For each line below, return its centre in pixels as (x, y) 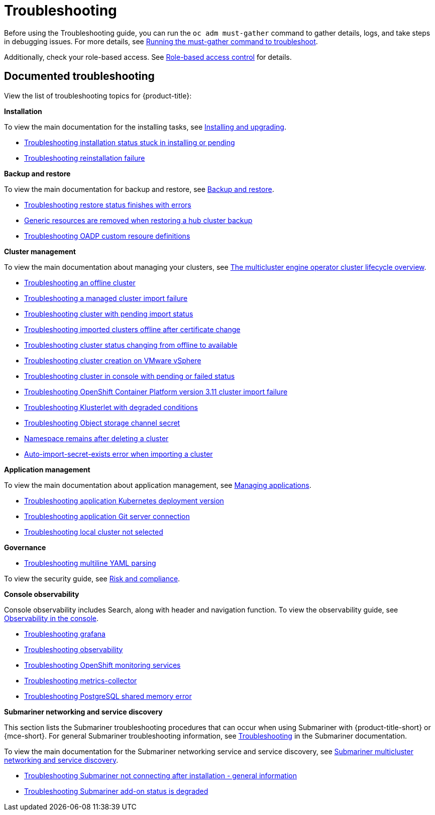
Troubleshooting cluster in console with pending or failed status (130, 376)
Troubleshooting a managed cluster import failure (106, 298)
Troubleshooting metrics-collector (81, 680)
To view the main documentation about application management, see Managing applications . (158, 485)
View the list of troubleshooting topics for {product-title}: (98, 95)
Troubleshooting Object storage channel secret (102, 423)
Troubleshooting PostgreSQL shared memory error (108, 696)
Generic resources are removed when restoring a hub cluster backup (138, 220)
